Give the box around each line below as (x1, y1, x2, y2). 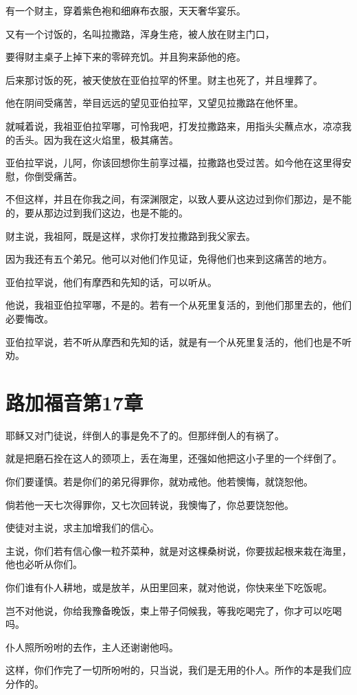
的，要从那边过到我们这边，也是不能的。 (5, 205, 188, 219)
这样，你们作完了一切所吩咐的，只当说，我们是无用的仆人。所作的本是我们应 (5, 663, 352, 677)
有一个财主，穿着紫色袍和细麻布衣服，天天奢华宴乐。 (5, 3, 246, 17)
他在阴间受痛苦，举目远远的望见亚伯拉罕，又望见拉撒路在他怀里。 (5, 96, 303, 110)
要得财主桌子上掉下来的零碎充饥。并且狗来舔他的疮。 (5, 49, 246, 64)
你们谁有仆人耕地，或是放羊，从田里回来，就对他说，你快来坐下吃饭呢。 (5, 580, 332, 594)
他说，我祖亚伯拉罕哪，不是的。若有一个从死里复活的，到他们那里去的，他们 (5, 298, 352, 312)
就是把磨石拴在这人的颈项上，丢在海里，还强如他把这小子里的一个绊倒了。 (5, 451, 342, 465)
